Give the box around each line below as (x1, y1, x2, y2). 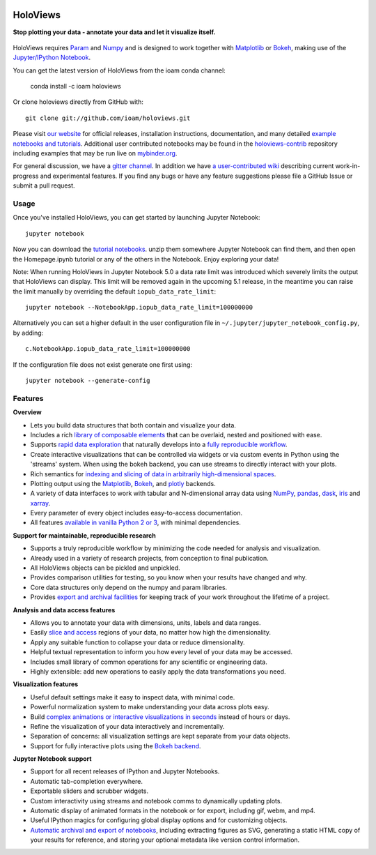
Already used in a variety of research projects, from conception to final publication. (30, 554, 269, 562)
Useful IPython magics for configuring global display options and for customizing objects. (30, 816, 288, 824)
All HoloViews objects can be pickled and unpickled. (30, 563, 180, 572)
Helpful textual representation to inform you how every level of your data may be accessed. (30, 648, 292, 656)
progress (13, 172, 39, 180)
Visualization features (13, 680, 79, 688)
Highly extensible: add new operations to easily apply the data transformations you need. (30, 667, 286, 676)
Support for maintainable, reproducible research (13, 531, 157, 540)
